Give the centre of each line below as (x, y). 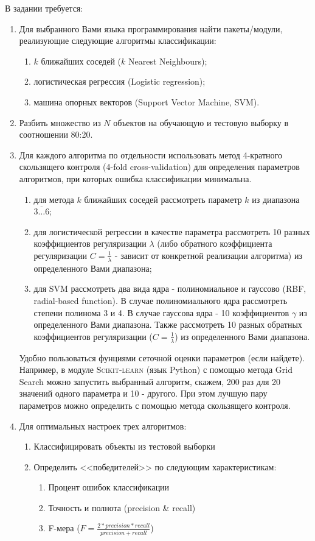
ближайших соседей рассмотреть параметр (163, 199)
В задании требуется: (44, 8)
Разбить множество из (60, 122)
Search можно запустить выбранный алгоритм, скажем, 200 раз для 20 (150, 381)
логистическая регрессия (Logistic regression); (119, 81)
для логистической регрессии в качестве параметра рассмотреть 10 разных (172, 231)
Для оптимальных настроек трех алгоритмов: (103, 426)
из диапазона (276, 199)
